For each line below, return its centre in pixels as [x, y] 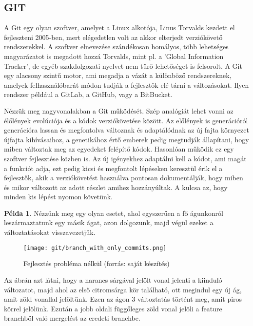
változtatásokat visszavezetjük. [50, 232]
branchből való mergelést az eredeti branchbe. [72, 318]
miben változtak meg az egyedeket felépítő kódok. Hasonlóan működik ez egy [119, 149]
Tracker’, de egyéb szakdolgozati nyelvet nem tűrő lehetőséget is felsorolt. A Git [123, 66]
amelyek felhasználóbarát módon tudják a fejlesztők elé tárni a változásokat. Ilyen [126, 85]
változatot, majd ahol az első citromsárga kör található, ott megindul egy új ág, [123, 289]
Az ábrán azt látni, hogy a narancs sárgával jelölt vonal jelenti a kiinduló [113, 279]
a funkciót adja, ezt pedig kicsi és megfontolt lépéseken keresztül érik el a [113, 168]
